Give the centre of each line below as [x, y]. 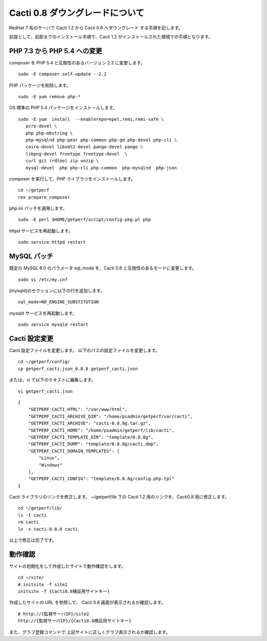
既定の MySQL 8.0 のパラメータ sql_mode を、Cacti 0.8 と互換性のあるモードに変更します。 [103, 268]
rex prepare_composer [44, 197]
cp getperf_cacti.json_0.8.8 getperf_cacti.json [78, 369]
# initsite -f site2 [43, 584]
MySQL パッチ [31, 256]
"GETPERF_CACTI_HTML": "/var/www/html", [78, 409]
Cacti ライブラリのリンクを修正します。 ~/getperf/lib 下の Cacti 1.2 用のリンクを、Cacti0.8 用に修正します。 [119, 497]
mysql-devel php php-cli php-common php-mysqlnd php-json [101, 168]
